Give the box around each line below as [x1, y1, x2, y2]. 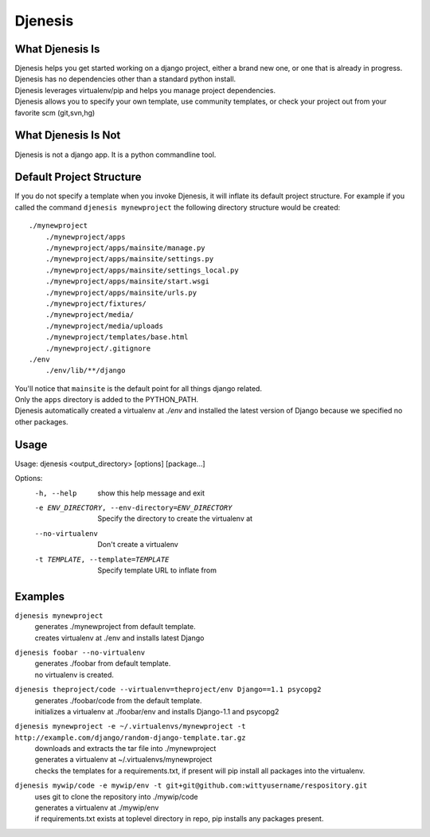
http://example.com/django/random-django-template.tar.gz [14, 733, 246, 742]
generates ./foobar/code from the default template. [34, 695, 202, 705]
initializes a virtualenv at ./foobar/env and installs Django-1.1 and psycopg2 [34, 706, 279, 716]
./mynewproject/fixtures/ [45, 299, 147, 308]
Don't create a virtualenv [97, 540, 178, 550]
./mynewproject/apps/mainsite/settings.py [45, 255, 214, 264]
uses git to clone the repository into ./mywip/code [34, 792, 198, 801]
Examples [14, 589, 65, 603]
